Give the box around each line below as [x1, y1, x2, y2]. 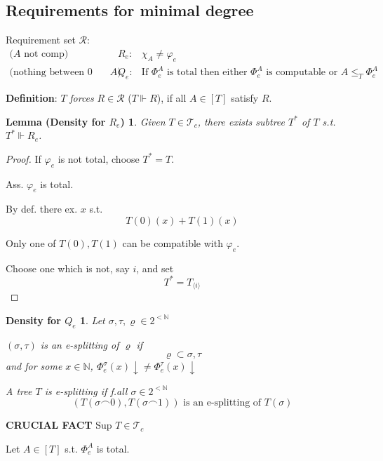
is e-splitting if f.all [44, 383, 128, 398]
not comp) [24, 48, 69, 59]
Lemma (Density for [6, 114, 106, 128]
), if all [156, 90, 187, 105]
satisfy [231, 90, 259, 105]
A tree [6, 383, 32, 398]
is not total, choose [58, 151, 140, 166]
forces [69, 90, 94, 105]
